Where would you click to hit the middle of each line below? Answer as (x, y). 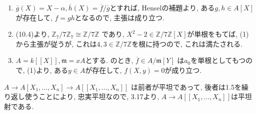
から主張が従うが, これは (56, 43)
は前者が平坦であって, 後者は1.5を (186, 86)
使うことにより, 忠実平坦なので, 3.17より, (92, 96)
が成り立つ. (183, 70)
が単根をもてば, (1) (218, 34)
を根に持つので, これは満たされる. (187, 43)
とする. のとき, (109, 60)
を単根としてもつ (218, 60)
